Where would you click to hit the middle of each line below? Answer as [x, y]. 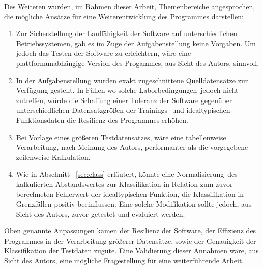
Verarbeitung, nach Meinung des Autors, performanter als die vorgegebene [132, 147]
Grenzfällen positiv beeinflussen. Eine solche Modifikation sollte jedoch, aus [134, 204]
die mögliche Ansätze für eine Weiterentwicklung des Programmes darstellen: [124, 16]
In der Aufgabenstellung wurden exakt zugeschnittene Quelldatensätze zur [132, 80]
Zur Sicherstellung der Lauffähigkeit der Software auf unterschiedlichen [127, 33]
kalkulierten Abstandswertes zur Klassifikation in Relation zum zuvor [124, 183]
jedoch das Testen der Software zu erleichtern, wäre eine [104, 53]
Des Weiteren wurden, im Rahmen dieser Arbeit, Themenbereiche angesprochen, [130, 6]
